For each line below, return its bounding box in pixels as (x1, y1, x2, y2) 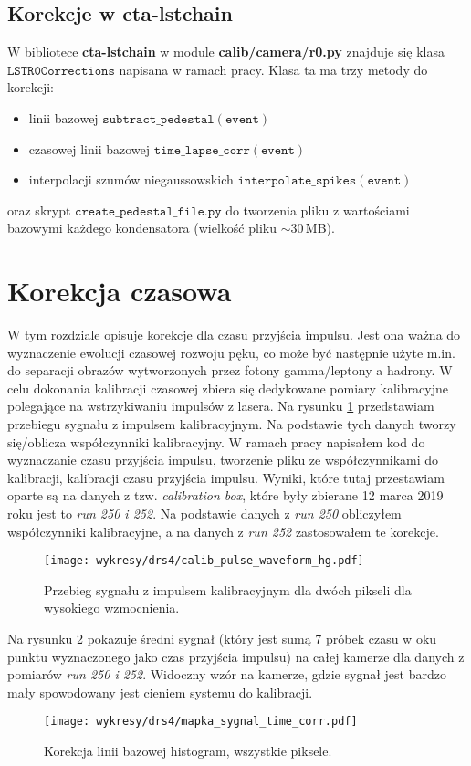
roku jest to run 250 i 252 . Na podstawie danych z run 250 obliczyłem (7, 504, 402, 523)
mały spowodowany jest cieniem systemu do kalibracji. (7, 682, 313, 701)
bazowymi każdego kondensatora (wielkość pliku (7, 218, 277, 237)
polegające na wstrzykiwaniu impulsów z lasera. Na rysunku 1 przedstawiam (7, 396, 434, 415)
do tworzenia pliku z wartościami (225, 200, 410, 219)
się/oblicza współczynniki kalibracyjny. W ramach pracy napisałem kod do (7, 432, 425, 451)
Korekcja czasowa (7, 272, 232, 310)
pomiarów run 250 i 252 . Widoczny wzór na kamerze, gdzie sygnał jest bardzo (7, 665, 446, 684)
